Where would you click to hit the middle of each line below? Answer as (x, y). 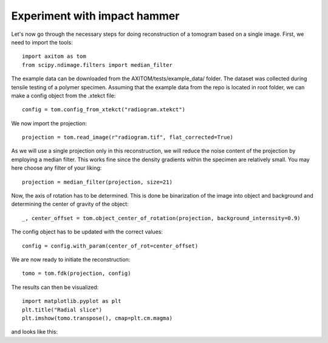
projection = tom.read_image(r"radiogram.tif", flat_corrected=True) (128, 137)
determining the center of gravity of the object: (70, 204)
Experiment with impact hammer (95, 16)
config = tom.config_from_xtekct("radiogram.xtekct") (104, 110)
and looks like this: (34, 332)
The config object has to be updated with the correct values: (87, 232)
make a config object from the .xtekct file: (63, 95)
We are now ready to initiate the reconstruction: (71, 259)
